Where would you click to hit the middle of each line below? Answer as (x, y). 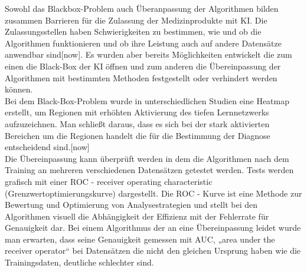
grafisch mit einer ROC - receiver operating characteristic (109, 181)
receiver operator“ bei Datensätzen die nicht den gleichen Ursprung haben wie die (153, 251)
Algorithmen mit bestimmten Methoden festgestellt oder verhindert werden (141, 77)
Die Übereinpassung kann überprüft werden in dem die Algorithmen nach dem (147, 158)
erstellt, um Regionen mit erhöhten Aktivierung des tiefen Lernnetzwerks (137, 112)
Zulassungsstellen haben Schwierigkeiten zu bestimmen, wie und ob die (133, 31)
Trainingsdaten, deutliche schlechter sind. (79, 262)
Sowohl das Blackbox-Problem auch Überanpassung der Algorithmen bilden (142, 8)
